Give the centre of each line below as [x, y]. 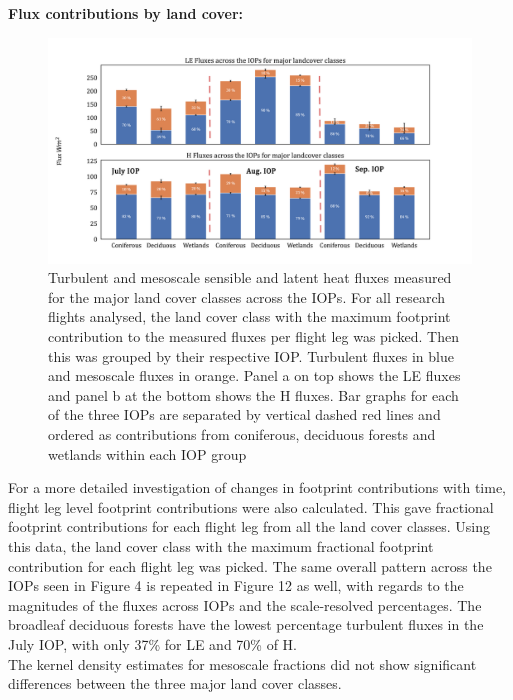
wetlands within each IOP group [147, 453]
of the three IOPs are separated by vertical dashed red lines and [244, 414]
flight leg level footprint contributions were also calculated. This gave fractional [251, 506]
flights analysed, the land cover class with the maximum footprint [249, 316]
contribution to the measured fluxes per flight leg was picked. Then [254, 336]
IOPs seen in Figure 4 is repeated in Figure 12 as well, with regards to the [236, 585]
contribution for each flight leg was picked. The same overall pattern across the [250, 565]
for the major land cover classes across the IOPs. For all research [247, 296]
